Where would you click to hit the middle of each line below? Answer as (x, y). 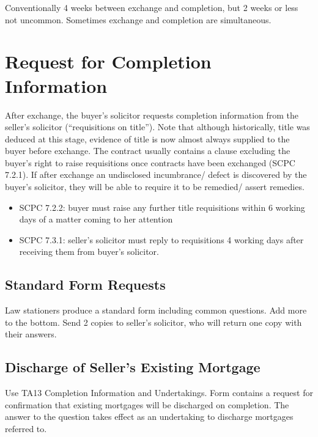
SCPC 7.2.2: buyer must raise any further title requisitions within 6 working (162, 207)
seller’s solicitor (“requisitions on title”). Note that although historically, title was (157, 127)
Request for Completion (108, 61)
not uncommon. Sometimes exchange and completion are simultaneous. (138, 19)
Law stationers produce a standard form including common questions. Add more (156, 310)
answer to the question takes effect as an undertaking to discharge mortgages (149, 417)
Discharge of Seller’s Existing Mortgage (133, 367)
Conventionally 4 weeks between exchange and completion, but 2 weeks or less (152, 7)
